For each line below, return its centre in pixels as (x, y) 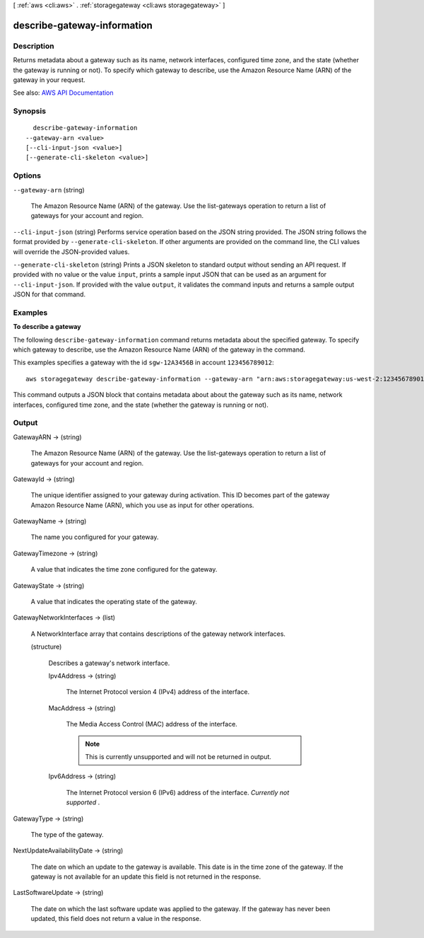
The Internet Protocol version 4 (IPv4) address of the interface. (158, 692)
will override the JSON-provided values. (71, 252)
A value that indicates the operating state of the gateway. (114, 602)
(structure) (46, 647)
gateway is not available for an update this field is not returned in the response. (146, 876)
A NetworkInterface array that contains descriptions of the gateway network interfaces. (158, 634)
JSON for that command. (49, 294)
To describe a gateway (47, 327)
